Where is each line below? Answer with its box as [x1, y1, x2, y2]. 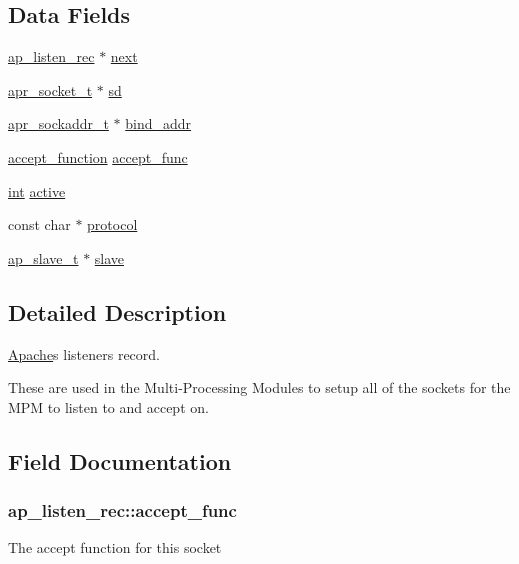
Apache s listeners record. [8, 343, 160, 364]
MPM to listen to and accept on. [8, 396, 209, 417]
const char [8, 214, 71, 235]
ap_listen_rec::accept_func [8, 498, 237, 523]
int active [8, 180, 66, 201]
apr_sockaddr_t [8, 113, 109, 134]
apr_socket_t [8, 79, 93, 100]
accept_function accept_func [8, 146, 188, 167]
